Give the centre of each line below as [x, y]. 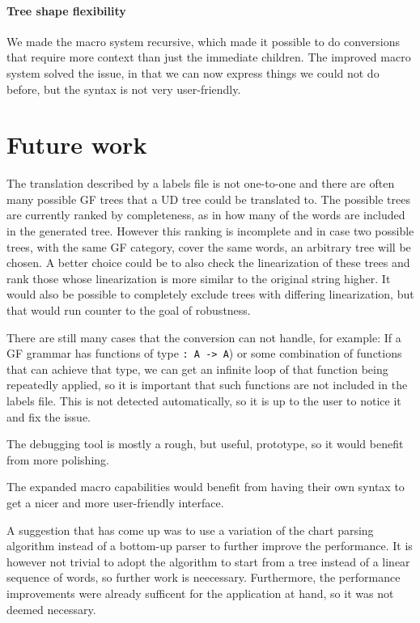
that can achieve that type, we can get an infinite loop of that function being [197, 369]
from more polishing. [58, 459]
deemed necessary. [51, 609]
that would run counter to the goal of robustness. [129, 310]
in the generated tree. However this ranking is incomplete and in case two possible [210, 231]
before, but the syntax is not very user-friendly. [124, 89]
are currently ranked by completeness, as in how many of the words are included [206, 215]
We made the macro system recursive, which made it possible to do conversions [203, 41]
